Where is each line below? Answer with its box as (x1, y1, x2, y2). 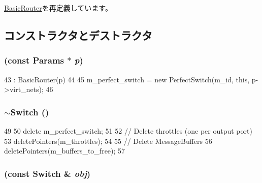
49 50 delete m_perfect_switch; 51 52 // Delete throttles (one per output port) (4, 126, 252, 136)
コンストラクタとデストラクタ (4, 27, 152, 43)
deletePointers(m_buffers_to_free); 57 (4, 145, 125, 156)
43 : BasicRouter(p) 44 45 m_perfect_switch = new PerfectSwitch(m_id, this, (4, 74, 250, 84)
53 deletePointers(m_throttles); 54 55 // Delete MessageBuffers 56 (4, 135, 212, 146)
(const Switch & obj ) (4, 167, 91, 179)
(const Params (4, 54, 64, 67)
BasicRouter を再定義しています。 (4, 3, 112, 13)
